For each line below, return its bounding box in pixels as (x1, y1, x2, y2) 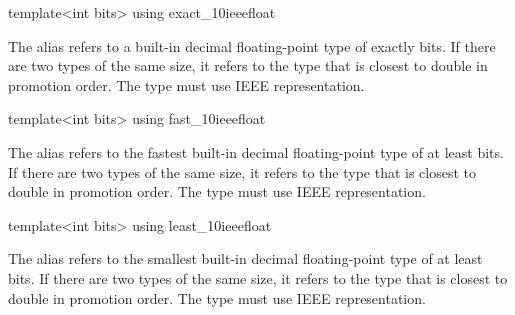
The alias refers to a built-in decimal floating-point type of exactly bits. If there (8, 35, 496, 56)
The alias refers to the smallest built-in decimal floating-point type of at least (8, 248, 483, 269)
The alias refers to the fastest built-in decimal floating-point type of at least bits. (8, 141, 504, 162)
